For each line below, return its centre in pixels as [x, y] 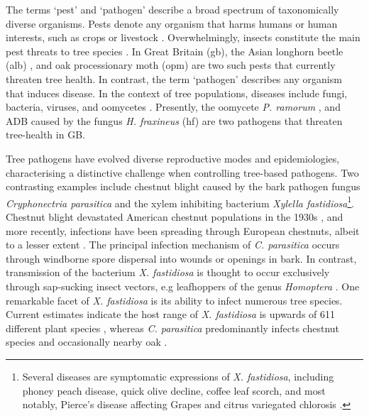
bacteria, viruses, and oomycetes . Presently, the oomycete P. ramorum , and [173, 107]
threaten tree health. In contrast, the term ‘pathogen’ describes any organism [174, 78]
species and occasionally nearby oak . [87, 342]
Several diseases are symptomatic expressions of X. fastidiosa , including [178, 376]
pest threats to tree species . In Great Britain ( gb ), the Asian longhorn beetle [175, 51]
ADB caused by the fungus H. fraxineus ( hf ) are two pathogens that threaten [174, 120]
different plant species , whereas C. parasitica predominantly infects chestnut [173, 328]
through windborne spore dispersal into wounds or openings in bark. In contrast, [181, 258]
